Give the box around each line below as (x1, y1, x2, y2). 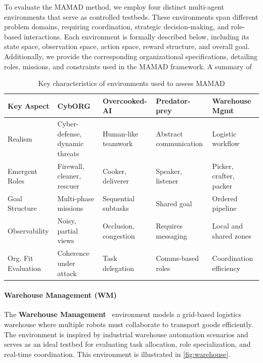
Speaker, (156, 165, 182, 176)
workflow (212, 138, 240, 149)
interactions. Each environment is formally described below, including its (23, 31, 249, 41)
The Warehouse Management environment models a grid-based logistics (4, 309, 241, 320)
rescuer (57, 180, 79, 191)
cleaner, (57, 170, 81, 181)
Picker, (212, 160, 234, 171)
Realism (8, 133, 32, 144)
